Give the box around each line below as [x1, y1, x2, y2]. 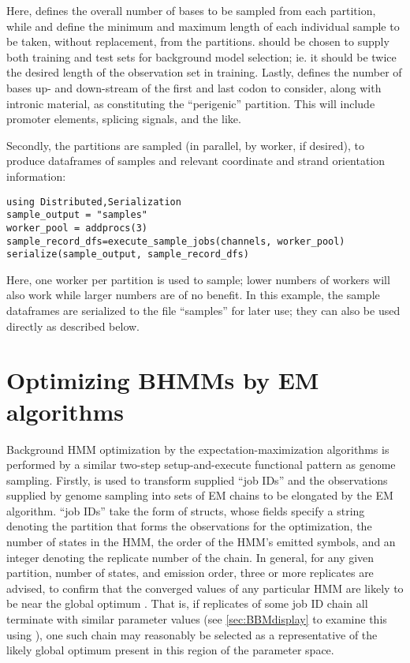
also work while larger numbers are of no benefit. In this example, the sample [6, 287, 380, 303]
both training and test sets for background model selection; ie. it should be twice [6, 48, 397, 65]
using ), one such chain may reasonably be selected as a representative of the [6, 626, 378, 642]
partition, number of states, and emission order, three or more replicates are [6, 564, 374, 581]
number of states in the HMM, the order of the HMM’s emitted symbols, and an [6, 534, 396, 550]
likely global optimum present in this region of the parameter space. [6, 642, 334, 658]
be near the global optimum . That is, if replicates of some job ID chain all [6, 595, 368, 612]
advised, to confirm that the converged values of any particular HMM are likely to [6, 579, 404, 596]
